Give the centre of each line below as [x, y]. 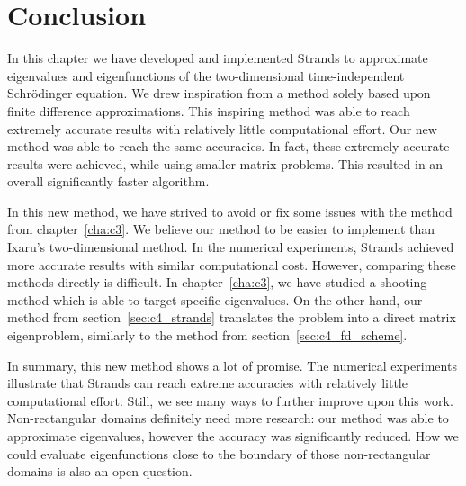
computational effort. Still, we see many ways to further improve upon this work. [230, 400]
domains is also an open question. [100, 471]
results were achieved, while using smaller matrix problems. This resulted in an [225, 163]
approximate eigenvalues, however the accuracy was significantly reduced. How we [233, 436]
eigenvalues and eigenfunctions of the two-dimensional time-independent [206, 75]
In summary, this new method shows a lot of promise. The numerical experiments [232, 365]
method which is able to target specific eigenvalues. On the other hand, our [215, 299]
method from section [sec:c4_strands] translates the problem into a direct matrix [232, 317]
